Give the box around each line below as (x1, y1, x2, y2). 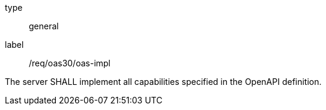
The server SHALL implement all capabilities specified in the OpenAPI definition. (5, 77, 322, 87)
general (29, 21, 59, 31)
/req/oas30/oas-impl (29, 58, 111, 68)
